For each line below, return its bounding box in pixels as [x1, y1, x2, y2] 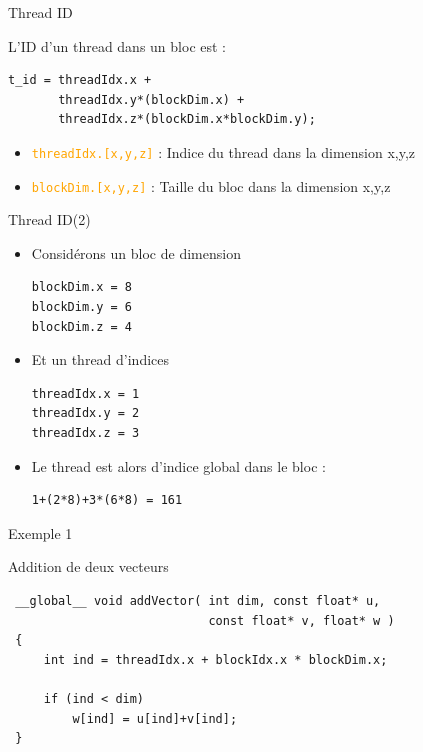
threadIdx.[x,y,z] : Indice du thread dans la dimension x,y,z [31, 141, 416, 162]
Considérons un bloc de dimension [31, 242, 241, 263]
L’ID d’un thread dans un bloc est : [8, 35, 226, 56]
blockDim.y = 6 [31, 300, 133, 315]
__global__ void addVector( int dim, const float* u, [15, 594, 381, 608]
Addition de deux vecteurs [8, 556, 169, 577]
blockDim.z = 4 [31, 319, 133, 334]
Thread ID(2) [8, 209, 91, 230]
